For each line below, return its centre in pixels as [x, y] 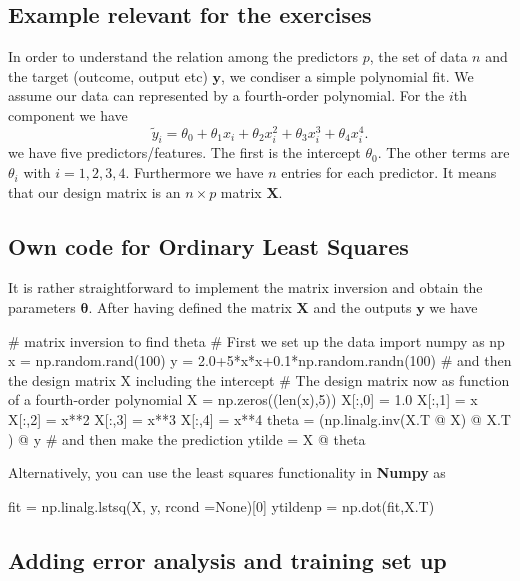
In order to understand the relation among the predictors [183, 56]
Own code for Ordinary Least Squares [208, 245]
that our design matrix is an [94, 191]
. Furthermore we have [194, 172]
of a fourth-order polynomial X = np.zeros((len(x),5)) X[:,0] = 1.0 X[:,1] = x [243, 399]
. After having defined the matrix [190, 307]
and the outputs [362, 307]
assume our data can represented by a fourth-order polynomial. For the [226, 95]
